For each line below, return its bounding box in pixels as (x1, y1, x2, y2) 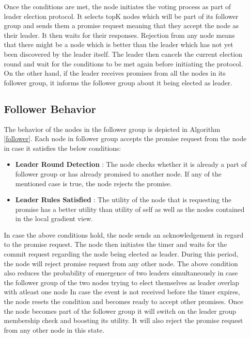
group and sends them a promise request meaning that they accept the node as (4, 20, 239, 31)
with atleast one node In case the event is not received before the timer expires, (4, 287, 240, 297)
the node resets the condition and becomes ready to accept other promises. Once (4, 296, 243, 306)
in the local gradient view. (15, 213, 93, 224)
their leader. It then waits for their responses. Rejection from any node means (4, 30, 235, 40)
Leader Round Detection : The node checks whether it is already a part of (15, 159, 247, 169)
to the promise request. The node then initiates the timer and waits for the (4, 239, 227, 249)
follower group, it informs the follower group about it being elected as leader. (4, 77, 233, 87)
